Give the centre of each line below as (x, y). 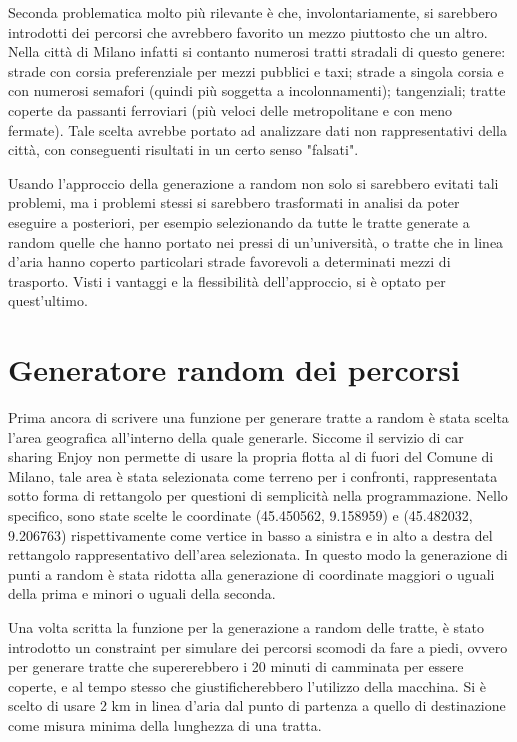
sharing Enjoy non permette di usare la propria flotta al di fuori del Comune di (251, 456)
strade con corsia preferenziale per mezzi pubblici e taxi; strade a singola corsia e (256, 70)
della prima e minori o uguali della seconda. (142, 593)
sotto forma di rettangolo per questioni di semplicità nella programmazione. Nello (258, 495)
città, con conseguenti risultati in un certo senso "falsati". (183, 149)
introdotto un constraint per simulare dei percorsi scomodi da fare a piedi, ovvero (258, 646)
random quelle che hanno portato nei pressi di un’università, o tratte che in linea (256, 241)
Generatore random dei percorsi (234, 369)
